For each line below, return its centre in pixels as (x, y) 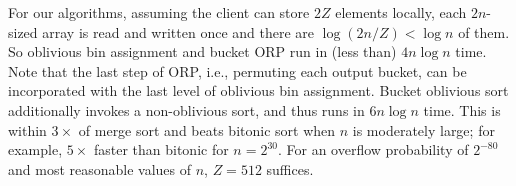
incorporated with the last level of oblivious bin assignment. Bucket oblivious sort (258, 90)
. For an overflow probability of (373, 149)
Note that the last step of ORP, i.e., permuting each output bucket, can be (237, 70)
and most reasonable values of (100, 168)
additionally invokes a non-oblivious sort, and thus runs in (186, 109)
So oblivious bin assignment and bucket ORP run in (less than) (202, 51)
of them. (484, 31)
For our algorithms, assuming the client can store (159, 12)
